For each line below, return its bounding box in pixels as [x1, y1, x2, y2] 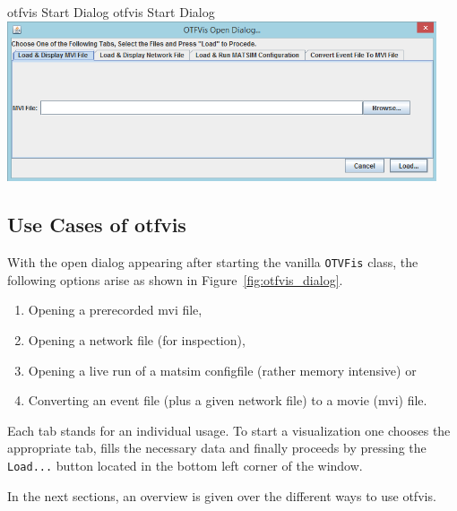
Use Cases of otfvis [7, 211, 186, 238]
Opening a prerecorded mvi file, [28, 300, 203, 319]
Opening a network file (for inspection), [28, 331, 246, 350]
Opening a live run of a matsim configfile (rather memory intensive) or [28, 360, 417, 379]
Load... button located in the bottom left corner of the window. [7, 456, 363, 474]
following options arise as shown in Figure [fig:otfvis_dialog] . [7, 270, 343, 289]
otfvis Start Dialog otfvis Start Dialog [7, 3, 215, 21]
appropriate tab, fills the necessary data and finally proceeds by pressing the [7, 438, 427, 457]
